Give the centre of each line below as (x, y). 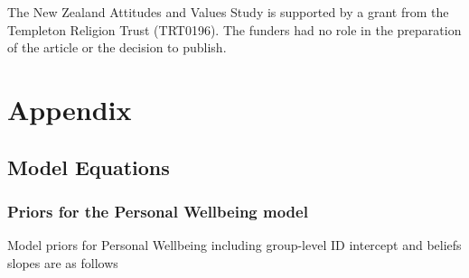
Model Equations (89, 167)
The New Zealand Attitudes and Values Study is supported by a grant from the (228, 12)
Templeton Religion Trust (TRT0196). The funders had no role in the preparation (234, 29)
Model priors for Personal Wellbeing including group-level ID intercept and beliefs (234, 245)
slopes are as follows (63, 262)
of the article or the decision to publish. (117, 47)
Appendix (70, 109)
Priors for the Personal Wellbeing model (158, 211)
